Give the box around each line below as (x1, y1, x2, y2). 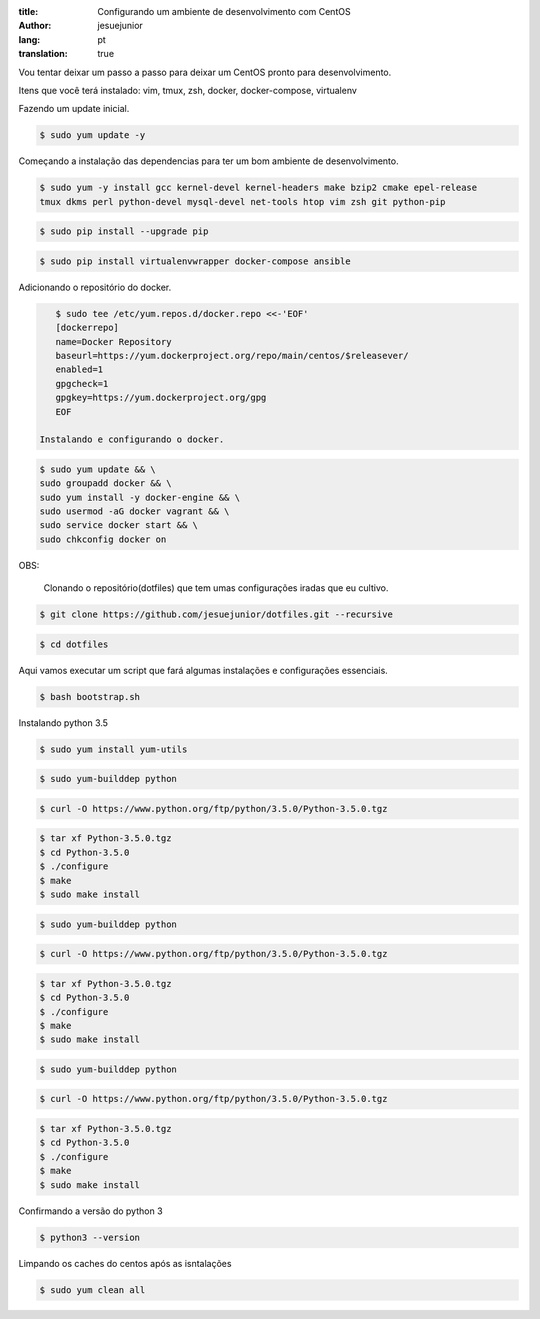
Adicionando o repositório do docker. (18, 281, 172, 293)
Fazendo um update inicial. (18, 103, 130, 115)
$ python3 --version (39, 1231, 140, 1243)
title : (18, 6, 39, 17)
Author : (18, 20, 52, 32)
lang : (18, 33, 41, 45)
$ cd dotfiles (39, 638, 109, 650)
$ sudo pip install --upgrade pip (39, 226, 209, 237)
